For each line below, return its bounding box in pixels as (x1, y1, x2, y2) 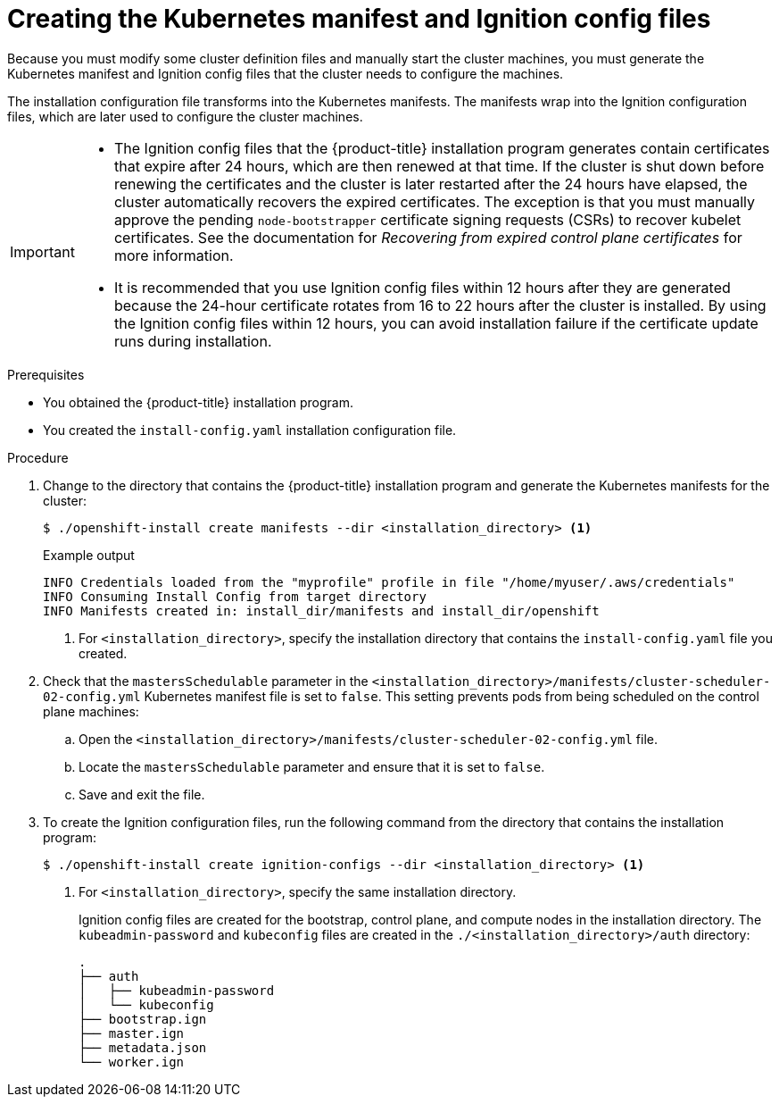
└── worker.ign (79, 1054, 185, 1069)
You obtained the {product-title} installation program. (43, 394, 354, 410)
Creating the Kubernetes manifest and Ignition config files (7, 4, 711, 34)
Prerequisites (7, 366, 85, 382)
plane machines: (43, 703, 139, 719)
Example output (43, 547, 135, 563)
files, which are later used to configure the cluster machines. (7, 108, 363, 124)
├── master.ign (79, 1025, 185, 1041)
